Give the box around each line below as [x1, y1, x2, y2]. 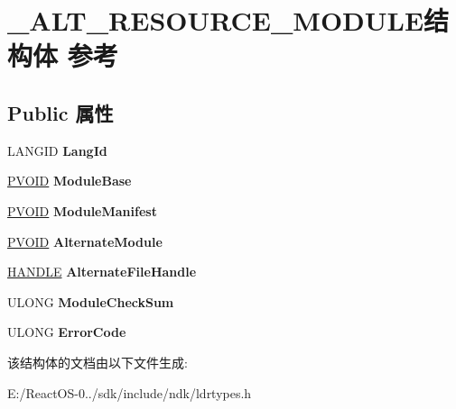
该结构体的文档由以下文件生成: [7, 352, 188, 371]
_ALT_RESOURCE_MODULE [7, 2, 424, 39]
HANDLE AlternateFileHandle [7, 262, 197, 281]
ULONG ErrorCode [7, 323, 126, 341]
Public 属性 [7, 98, 114, 126]
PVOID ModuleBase [7, 171, 132, 190]
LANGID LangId [7, 141, 107, 159]
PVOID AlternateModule [7, 232, 163, 250]
